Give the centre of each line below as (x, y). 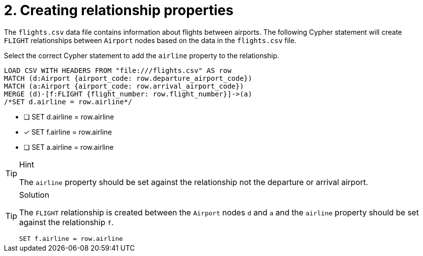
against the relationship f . (66, 222)
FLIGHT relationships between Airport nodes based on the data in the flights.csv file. (150, 40)
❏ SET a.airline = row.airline (69, 147)
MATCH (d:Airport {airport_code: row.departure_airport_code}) (128, 78)
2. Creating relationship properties (119, 10)
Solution (34, 195)
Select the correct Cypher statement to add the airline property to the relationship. (142, 55)
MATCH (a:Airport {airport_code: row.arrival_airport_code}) (124, 86)
